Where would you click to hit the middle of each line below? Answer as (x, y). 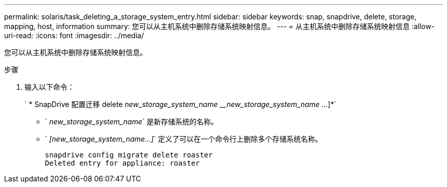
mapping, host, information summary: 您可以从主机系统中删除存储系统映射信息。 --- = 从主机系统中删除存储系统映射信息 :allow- (219, 26)
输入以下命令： (49, 87)
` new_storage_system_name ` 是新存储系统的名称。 (132, 122)
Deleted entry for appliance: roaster (122, 163)
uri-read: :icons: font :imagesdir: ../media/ (74, 35)
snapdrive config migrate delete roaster (129, 155)
